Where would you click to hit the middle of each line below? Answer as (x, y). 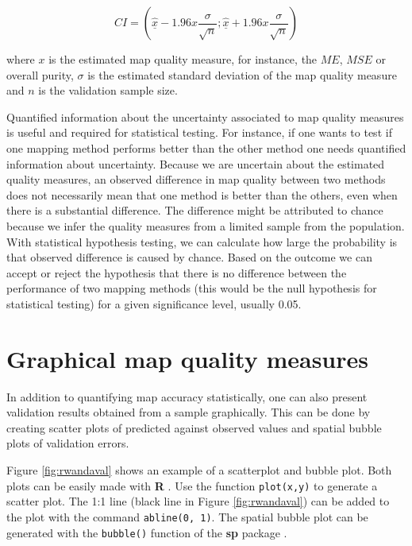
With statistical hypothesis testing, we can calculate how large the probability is (202, 241)
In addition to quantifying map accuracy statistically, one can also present (187, 396)
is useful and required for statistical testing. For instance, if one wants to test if (199, 132)
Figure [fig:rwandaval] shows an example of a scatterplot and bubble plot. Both (199, 470)
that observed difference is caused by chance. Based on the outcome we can (189, 257)
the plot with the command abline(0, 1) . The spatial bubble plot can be (187, 516)
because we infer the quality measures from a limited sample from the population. (206, 225)
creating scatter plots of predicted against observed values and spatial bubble (194, 427)
